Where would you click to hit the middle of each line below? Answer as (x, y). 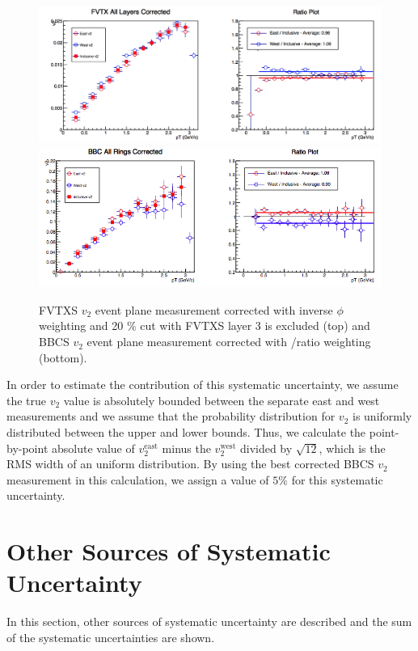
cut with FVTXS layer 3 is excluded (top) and (255, 325)
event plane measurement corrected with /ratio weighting (229, 342)
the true (27, 400)
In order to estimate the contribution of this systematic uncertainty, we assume (203, 385)
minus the (186, 448)
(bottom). (63, 357)
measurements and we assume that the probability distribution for (171, 416)
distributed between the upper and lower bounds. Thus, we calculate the (186, 432)
